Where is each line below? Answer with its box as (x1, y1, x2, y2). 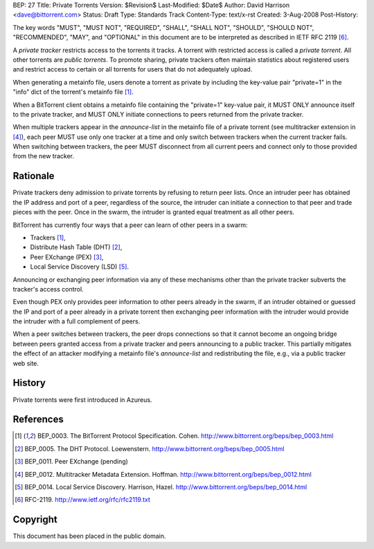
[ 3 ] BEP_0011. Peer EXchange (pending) (15, 457, 128, 466)
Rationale (12, 170, 55, 182)
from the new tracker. (12, 152, 75, 160)
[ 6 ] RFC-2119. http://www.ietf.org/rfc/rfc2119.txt (15, 496, 150, 504)
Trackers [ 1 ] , (30, 233, 66, 242)
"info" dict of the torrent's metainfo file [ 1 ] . (12, 87, 134, 96)
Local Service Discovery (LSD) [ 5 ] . (30, 262, 130, 271)
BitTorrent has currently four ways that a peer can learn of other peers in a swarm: (12, 221, 249, 229)
